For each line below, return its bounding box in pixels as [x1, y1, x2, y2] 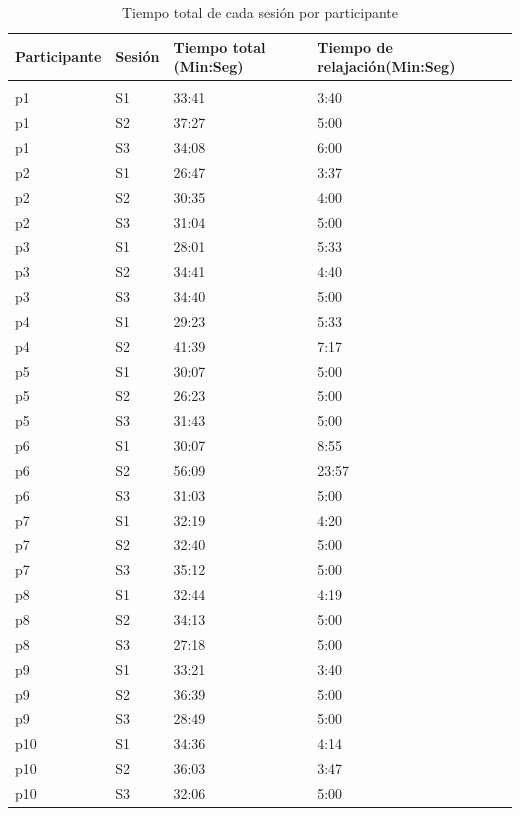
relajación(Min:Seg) [317, 56, 456, 77]
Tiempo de [317, 36, 393, 57]
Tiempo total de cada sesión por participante [122, 2, 398, 22]
